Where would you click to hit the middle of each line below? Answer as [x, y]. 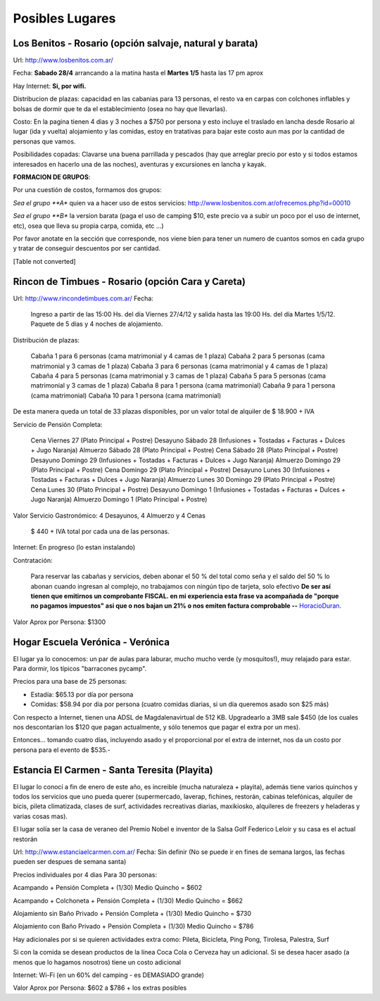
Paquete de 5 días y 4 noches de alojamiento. [97, 324]
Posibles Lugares [64, 18]
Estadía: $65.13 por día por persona [82, 694]
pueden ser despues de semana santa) [70, 862]
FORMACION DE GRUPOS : [52, 177]
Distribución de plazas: [46, 340]
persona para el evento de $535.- [62, 750]
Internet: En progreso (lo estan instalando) [74, 547]
